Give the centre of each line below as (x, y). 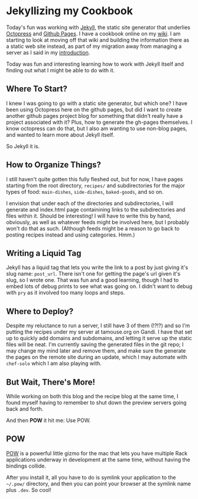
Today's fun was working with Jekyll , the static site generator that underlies (98, 27)
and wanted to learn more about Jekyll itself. (60, 135)
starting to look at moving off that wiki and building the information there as (98, 40)
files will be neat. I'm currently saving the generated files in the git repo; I (95, 344)
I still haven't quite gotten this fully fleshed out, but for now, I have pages (95, 179)
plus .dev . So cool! (29, 490)
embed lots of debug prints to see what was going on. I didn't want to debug (99, 286)
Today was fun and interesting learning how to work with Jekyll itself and (95, 64)
